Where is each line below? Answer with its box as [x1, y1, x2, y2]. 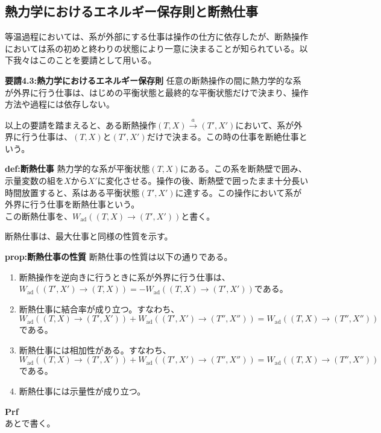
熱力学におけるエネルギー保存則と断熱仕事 [5, 2, 258, 21]
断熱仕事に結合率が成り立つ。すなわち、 [19, 302, 180, 315]
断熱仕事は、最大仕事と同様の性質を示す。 [5, 230, 173, 242]
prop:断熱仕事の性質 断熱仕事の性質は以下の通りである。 [5, 250, 233, 262]
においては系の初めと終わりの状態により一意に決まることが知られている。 [5, 42, 300, 54]
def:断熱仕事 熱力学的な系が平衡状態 [5, 162, 150, 175]
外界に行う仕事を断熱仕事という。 [5, 198, 140, 210]
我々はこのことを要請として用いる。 [13, 54, 157, 66]
